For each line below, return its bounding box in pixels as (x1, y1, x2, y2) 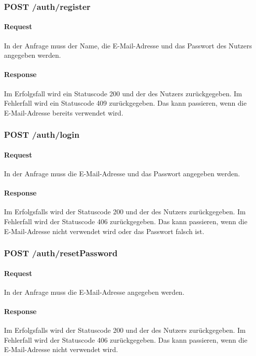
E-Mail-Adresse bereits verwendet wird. (4, 107, 124, 118)
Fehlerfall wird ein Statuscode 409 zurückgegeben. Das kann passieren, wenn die (4, 98, 247, 108)
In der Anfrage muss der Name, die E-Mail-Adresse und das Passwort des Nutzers (4, 40, 252, 50)
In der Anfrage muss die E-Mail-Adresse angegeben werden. (4, 286, 185, 297)
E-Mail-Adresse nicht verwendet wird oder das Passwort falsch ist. (4, 226, 205, 236)
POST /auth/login (4, 128, 80, 141)
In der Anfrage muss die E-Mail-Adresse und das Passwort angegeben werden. (4, 168, 240, 179)
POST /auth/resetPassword (4, 247, 118, 259)
